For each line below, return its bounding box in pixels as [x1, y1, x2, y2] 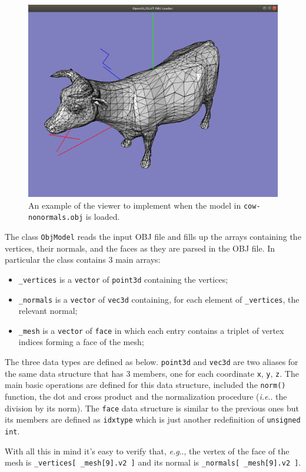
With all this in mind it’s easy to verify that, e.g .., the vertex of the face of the [5, 444, 290, 457]
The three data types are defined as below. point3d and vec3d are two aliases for [5, 356, 298, 368]
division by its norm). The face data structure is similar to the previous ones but [5, 401, 299, 414]
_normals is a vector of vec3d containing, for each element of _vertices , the [18, 293, 300, 305]
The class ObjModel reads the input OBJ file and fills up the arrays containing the [5, 230, 301, 243]
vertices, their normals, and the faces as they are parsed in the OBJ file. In [5, 242, 275, 254]
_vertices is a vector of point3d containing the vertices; [18, 273, 228, 285]
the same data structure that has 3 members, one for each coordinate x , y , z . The [5, 367, 299, 379]
